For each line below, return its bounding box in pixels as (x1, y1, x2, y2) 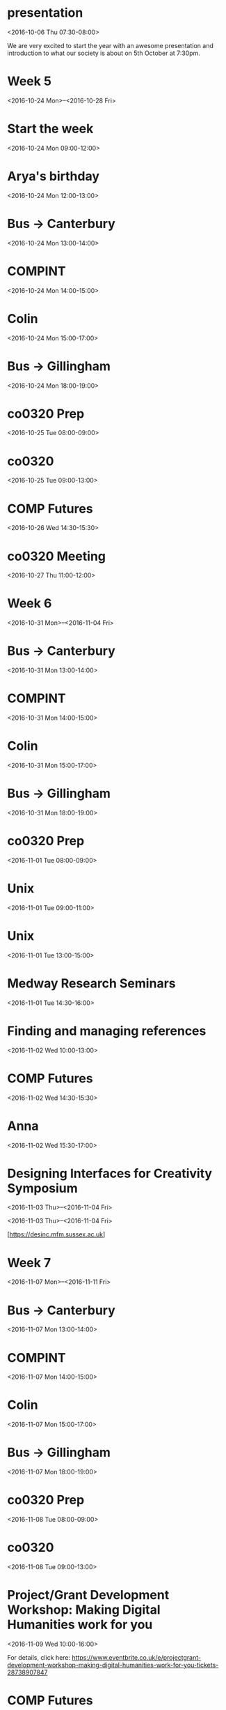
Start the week (7, 121, 94, 137)
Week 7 (7, 1255, 51, 1271)
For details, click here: (7, 1653, 71, 1661)
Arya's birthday (7, 169, 99, 184)
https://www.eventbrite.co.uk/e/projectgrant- (72, 1653, 202, 1661)
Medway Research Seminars (7, 975, 176, 991)
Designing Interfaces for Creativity (7, 1165, 213, 1181)
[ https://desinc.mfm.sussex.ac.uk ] (7, 1230, 106, 1239)
